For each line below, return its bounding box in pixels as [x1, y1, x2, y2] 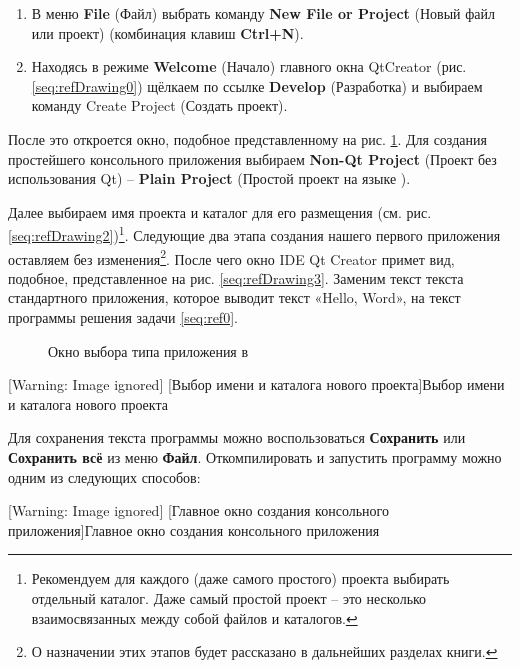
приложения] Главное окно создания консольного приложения [8, 519, 380, 540]
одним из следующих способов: [8, 466, 201, 487]
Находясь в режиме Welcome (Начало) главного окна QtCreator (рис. [31, 56, 467, 77]
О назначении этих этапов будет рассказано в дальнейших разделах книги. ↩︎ [31, 641, 498, 662]
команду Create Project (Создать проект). [31, 95, 288, 116]
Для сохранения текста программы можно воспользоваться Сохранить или [8, 427, 466, 448]
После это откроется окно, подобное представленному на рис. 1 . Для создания [8, 128, 487, 149]
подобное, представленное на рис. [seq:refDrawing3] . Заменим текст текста [8, 267, 464, 288]
